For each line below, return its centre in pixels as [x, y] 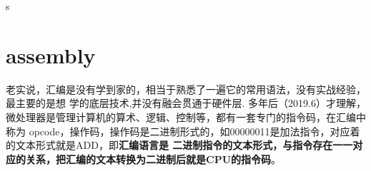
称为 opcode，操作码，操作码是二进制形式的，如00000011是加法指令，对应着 [183, 131]
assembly [51, 55]
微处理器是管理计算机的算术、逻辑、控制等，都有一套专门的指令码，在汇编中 [186, 116]
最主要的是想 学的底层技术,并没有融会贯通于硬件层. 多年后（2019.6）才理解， [186, 103]
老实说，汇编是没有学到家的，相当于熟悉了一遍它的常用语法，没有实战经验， [186, 89]
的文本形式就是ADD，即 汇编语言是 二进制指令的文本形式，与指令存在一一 [179, 145]
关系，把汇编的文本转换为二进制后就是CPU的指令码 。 [153, 159]
